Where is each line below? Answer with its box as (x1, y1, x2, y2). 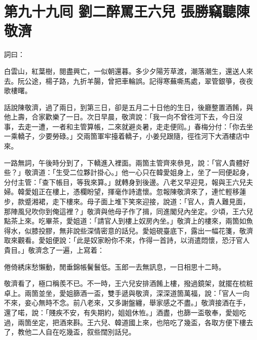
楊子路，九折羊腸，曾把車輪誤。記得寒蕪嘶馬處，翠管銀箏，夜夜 (45, 75, 253, 86)
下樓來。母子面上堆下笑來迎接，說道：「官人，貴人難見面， (59, 196, 250, 207)
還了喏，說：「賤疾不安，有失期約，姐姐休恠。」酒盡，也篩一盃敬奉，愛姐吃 (4, 307, 246, 317)
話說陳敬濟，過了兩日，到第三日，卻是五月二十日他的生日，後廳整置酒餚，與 (4, 102, 253, 112)
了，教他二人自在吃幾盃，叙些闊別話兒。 (4, 327, 135, 337)
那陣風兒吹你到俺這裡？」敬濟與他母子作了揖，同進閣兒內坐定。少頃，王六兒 (4, 206, 253, 216)
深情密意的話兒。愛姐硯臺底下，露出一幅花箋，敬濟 (86, 225, 253, 235)
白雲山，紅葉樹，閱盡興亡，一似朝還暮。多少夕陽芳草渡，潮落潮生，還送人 (4, 65, 246, 76)
